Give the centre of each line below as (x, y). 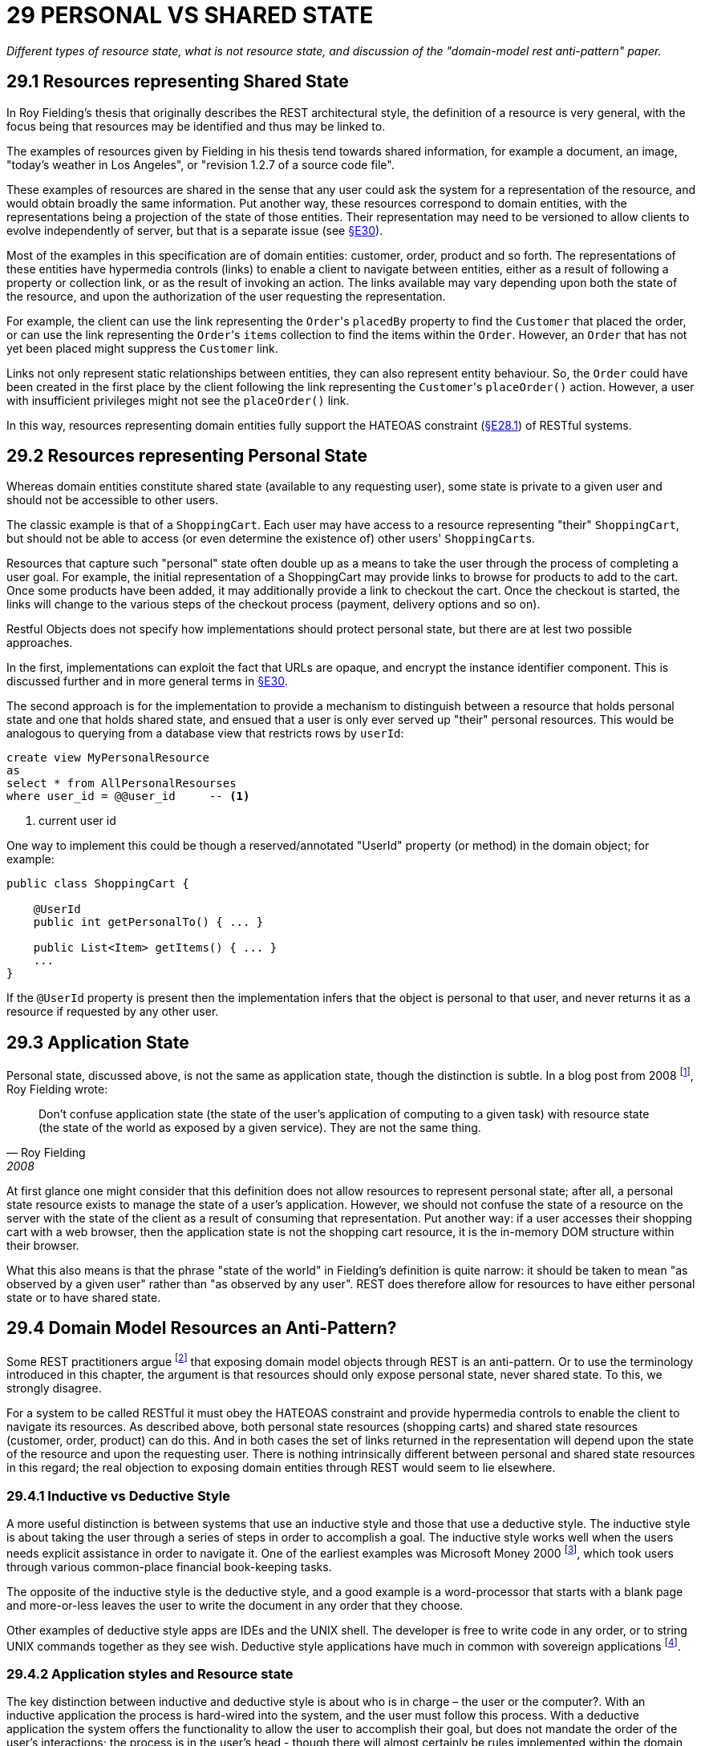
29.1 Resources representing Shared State (178, 82)
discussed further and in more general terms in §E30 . (147, 681)
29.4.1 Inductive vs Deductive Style (119, 1495)
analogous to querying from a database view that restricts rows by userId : (205, 734)
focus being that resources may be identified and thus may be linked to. (196, 126)
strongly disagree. (54, 1388)
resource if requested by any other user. (113, 1012)
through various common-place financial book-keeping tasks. (169, 1566)
